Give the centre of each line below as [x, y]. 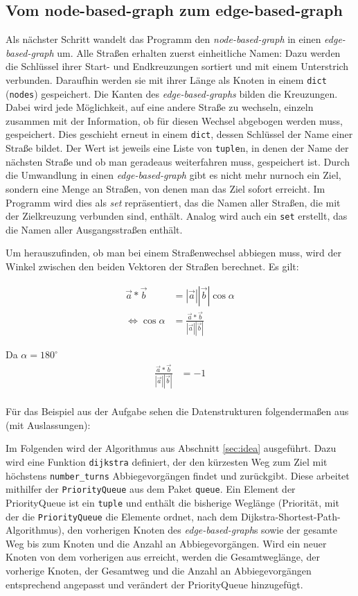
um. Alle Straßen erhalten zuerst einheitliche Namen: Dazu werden [199, 52]
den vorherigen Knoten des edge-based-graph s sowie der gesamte [202, 530]
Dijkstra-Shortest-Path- [290, 516]
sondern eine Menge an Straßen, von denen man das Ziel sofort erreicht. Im [165, 188]
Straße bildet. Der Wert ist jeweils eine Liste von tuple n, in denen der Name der [177, 148]
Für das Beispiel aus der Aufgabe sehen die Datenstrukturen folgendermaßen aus [177, 411]
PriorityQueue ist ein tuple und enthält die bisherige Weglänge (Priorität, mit [172, 502]
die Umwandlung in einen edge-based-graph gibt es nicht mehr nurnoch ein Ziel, [173, 175]
